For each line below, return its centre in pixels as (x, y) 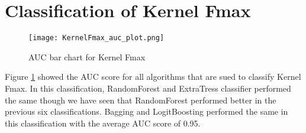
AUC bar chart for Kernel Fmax (87, 56)
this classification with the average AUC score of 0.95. (103, 123)
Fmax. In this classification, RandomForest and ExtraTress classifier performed (148, 88)
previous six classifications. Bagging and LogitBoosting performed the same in (146, 111)
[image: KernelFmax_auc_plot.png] (96, 38)
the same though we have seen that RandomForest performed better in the (141, 100)
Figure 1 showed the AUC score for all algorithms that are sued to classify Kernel (153, 77)
